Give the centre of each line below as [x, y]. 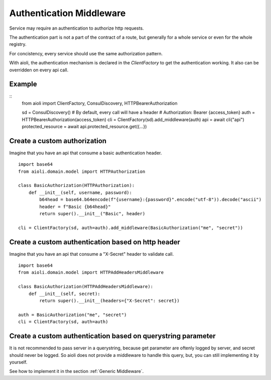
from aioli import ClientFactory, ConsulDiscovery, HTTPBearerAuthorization [100, 103]
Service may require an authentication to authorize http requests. [77, 28]
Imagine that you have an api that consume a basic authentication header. [86, 153]
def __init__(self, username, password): [80, 193]
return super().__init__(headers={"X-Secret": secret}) [110, 301]
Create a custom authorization [58, 141]
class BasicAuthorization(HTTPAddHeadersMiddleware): [86, 287]
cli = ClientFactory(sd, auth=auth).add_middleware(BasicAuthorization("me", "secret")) [131, 228]
